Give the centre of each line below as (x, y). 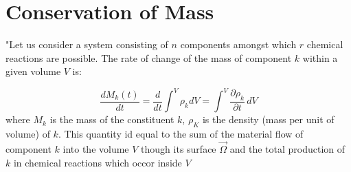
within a (320, 57)
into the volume (96, 149)
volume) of (28, 134)
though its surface (179, 149)
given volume (33, 71)
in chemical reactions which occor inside (98, 162)
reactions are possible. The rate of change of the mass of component (149, 57)
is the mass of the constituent (112, 119)
